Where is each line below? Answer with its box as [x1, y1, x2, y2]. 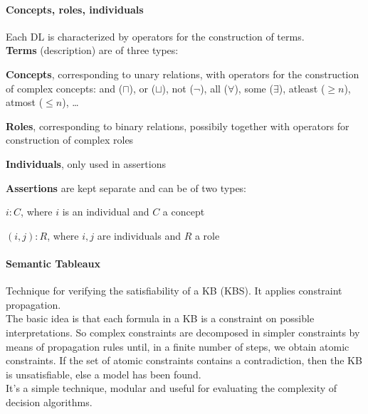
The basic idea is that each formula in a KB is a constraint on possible [6, 311, 315, 326]
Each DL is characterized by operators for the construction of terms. [6, 28, 305, 43]
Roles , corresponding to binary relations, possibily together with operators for [6, 118, 349, 133]
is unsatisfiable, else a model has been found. [6, 366, 201, 381]
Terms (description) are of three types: [6, 43, 179, 58]
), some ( [234, 80, 273, 95]
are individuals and [97, 228, 181, 243]
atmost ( [6, 95, 43, 110]
